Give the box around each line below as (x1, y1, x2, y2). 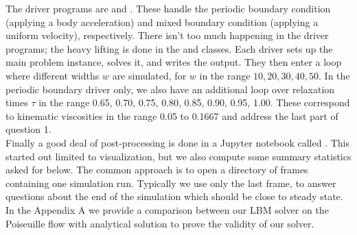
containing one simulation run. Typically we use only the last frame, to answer (5, 175, 336, 190)
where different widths (5, 68, 100, 82)
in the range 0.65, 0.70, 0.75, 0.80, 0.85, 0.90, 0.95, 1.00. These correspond (38, 95, 350, 110)
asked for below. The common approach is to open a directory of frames (5, 162, 308, 177)
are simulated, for (112, 68, 187, 82)
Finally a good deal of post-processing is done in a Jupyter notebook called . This (5, 135, 349, 149)
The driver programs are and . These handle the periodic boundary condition (5, 1, 331, 15)
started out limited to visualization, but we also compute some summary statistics (5, 149, 352, 163)
